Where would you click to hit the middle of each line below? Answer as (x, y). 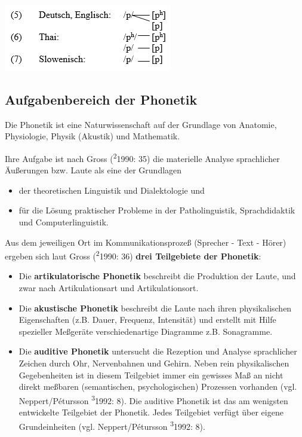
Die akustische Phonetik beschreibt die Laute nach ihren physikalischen (155, 308)
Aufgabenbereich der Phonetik (101, 99)
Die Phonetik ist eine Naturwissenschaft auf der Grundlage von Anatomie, (141, 124)
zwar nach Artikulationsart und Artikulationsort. (109, 288)
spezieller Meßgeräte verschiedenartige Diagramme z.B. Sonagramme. (146, 331)
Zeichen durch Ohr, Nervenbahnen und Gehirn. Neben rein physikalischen (154, 363)
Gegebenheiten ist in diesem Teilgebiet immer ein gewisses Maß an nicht (151, 375)
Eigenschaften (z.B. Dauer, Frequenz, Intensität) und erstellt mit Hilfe (147, 320)
